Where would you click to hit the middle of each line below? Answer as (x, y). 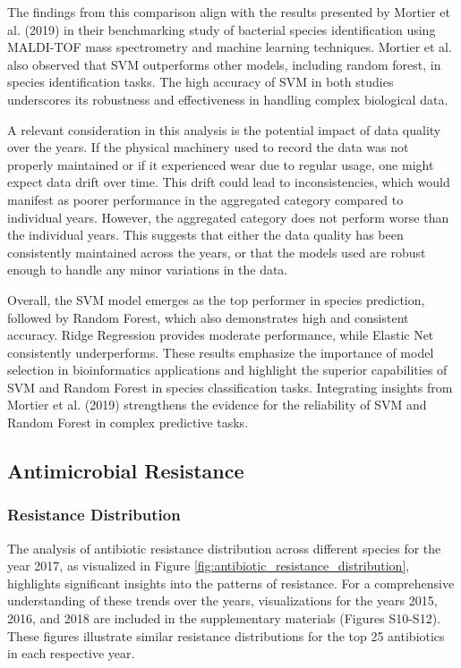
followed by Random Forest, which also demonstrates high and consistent (208, 317)
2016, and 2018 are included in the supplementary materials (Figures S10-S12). (224, 618)
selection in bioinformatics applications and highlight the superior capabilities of (227, 370)
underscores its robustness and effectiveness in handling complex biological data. (228, 99)
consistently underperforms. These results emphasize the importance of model (221, 352)
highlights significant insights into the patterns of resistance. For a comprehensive (231, 583)
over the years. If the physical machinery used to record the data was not (208, 147)
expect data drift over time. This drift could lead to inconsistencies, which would (229, 182)
